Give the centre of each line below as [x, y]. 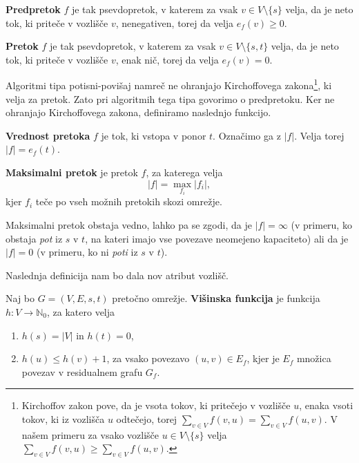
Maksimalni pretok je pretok [72, 172]
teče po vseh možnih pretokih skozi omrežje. [129, 201]
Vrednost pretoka [48, 135]
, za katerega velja [184, 172]
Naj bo [20, 298]
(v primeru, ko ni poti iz [87, 252]
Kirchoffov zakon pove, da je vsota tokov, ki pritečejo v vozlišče [156, 405]
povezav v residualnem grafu [82, 371]
